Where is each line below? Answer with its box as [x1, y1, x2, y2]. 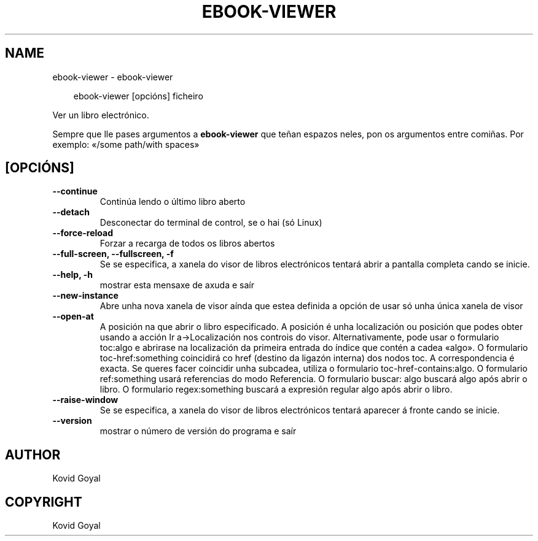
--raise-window [52, 394, 119, 405]
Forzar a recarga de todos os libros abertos [99, 238, 275, 249]
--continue [52, 186, 98, 197]
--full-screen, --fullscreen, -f [52, 248, 174, 259]
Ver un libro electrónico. [52, 109, 149, 120]
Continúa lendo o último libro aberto [99, 196, 246, 207]
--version [52, 415, 92, 426]
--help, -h [52, 269, 93, 280]
